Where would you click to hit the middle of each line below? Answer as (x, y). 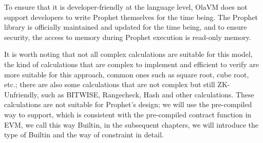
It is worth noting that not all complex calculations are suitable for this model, (128, 54)
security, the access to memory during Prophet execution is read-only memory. (128, 37)
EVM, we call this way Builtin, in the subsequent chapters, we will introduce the (131, 124)
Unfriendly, (22, 94)
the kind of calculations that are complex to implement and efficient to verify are (132, 64)
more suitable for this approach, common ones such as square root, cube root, (127, 74)
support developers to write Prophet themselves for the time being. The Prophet (131, 17)
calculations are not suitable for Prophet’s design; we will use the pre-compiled (128, 104)
